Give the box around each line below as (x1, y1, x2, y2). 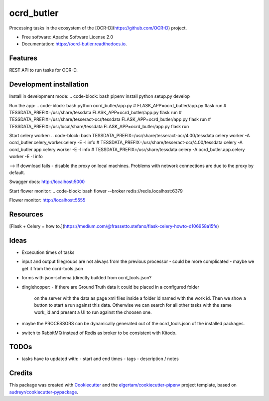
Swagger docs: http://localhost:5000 (9, 179, 85, 185)
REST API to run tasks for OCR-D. (9, 67, 78, 73)
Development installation (9, 80, 89, 89)
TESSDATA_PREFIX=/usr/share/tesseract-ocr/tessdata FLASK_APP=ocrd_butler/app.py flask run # (9, 116, 211, 122)
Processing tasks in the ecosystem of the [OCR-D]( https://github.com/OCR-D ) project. (9, 25, 187, 31)
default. (9, 170, 25, 176)
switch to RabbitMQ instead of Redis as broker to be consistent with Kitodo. (21, 330, 177, 336)
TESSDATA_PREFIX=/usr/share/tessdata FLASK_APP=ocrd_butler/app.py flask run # (9, 109, 182, 115)
